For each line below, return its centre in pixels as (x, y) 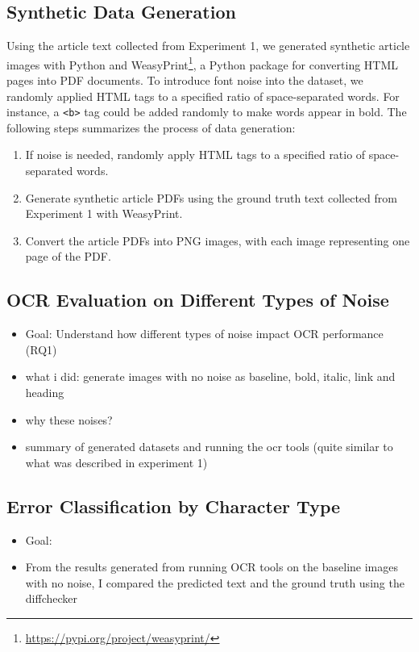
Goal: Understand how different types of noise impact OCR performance (204, 334)
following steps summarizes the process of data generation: (151, 127)
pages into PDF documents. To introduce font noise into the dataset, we (185, 80)
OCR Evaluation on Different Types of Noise (198, 300)
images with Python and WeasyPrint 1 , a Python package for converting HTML (203, 63)
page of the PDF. (68, 256)
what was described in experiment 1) (116, 462)
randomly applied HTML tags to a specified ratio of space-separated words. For (203, 96)
